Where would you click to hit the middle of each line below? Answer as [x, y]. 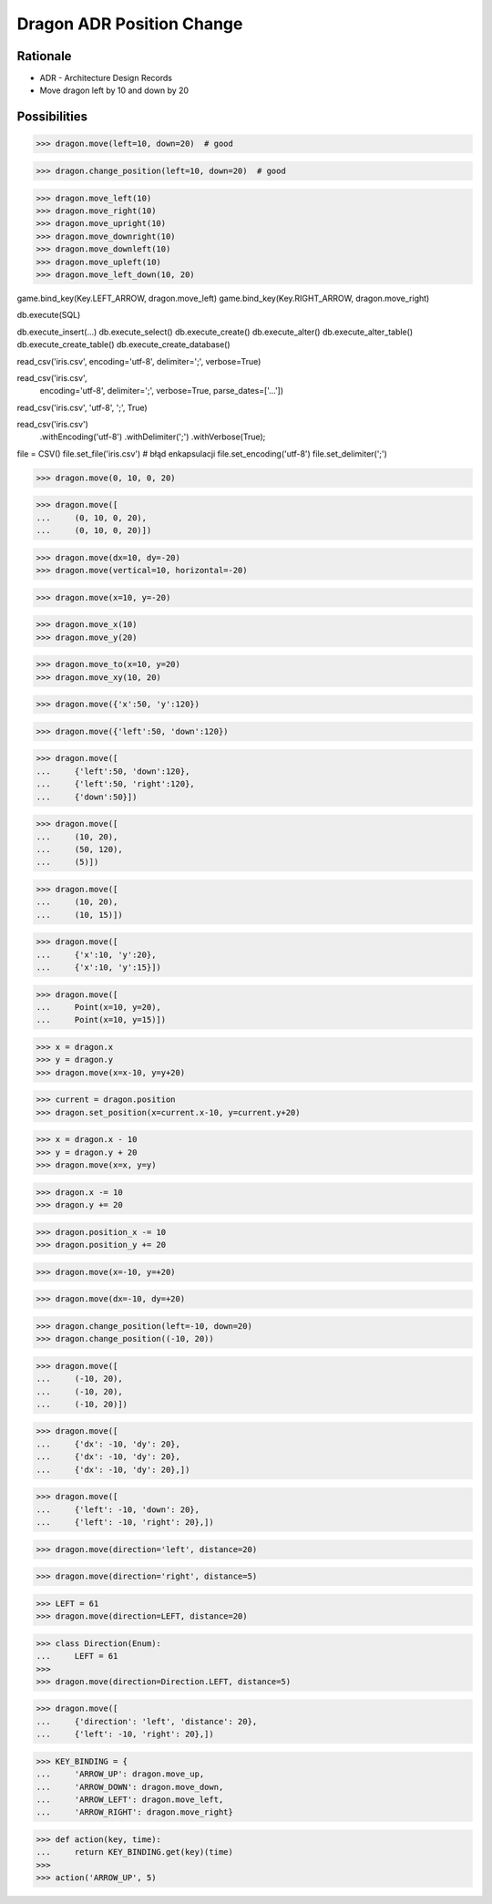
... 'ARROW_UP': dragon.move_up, [120, 1774]
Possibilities [52, 117]
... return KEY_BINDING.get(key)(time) [135, 1852]
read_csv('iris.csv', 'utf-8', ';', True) [82, 407]
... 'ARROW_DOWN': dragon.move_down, [130, 1787]
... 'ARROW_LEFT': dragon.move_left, [130, 1800]
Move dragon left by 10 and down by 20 [114, 90]
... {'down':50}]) [87, 797]
